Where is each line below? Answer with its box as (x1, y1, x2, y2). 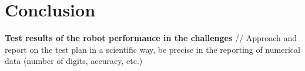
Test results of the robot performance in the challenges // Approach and (5, 32, 297, 44)
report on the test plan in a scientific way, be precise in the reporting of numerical (5, 43, 300, 55)
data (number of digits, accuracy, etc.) (5, 55, 143, 67)
